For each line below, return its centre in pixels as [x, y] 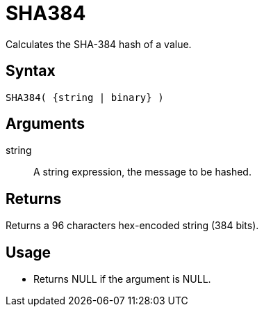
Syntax [31, 71]
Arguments [46, 124]
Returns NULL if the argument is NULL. [122, 279]
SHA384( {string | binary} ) [85, 97]
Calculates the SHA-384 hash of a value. [99, 44]
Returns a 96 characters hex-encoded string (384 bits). [132, 226]
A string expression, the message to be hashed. [142, 172]
